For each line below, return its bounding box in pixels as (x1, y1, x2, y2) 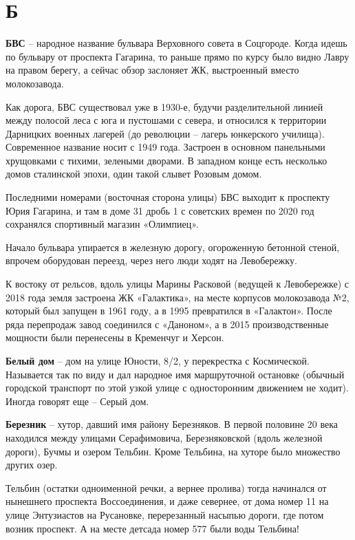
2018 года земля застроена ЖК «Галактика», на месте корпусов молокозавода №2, (6, 290, 349, 304)
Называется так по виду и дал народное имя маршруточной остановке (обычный (6, 367, 345, 381)
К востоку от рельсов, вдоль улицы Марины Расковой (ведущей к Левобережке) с (6, 277, 349, 291)
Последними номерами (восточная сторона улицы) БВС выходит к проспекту (6, 190, 330, 204)
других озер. (6, 457, 58, 472)
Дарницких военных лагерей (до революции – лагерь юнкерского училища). (6, 126, 325, 140)
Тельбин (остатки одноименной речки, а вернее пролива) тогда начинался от (6, 480, 327, 495)
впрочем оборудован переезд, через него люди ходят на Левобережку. (6, 253, 297, 268)
